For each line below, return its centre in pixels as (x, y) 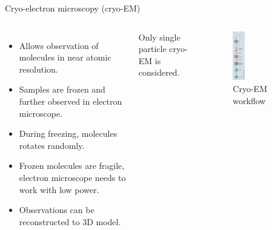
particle (152, 49)
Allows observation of (59, 45)
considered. (159, 72)
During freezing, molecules (68, 133)
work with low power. (59, 189)
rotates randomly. (52, 145)
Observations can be (57, 210)
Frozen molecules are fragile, (72, 166)
